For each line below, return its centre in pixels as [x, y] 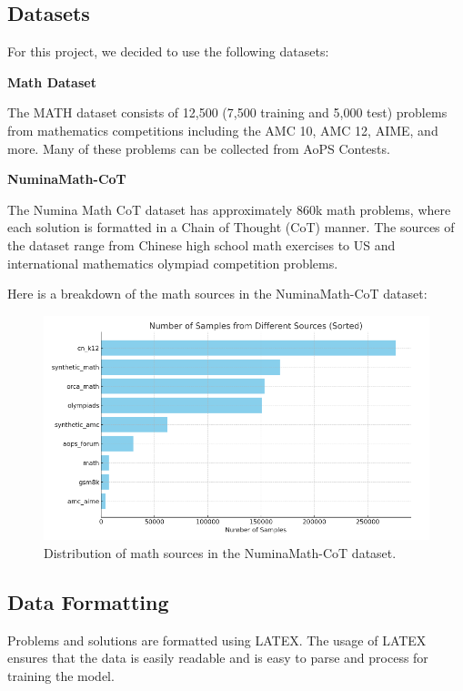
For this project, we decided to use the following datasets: [168, 51]
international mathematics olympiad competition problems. [173, 263]
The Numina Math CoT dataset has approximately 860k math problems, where [229, 209]
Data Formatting [88, 601]
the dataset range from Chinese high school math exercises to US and [201, 244]
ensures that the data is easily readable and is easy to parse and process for [218, 658]
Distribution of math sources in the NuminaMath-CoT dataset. [220, 552]
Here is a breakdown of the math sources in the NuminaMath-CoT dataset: [217, 294]
